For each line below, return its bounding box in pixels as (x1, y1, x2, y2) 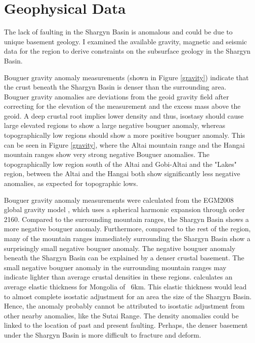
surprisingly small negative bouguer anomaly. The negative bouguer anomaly (4, 243, 235, 253)
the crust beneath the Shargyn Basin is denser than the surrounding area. (4, 82, 227, 92)
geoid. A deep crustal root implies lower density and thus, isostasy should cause (4, 110, 244, 121)
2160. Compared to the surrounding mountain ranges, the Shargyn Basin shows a (4, 214, 249, 224)
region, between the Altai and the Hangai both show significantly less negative (4, 168, 240, 179)
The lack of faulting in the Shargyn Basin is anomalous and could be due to (4, 27, 233, 37)
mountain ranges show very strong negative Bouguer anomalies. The (4, 149, 210, 159)
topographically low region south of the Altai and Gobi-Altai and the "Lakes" (4, 158, 237, 169)
